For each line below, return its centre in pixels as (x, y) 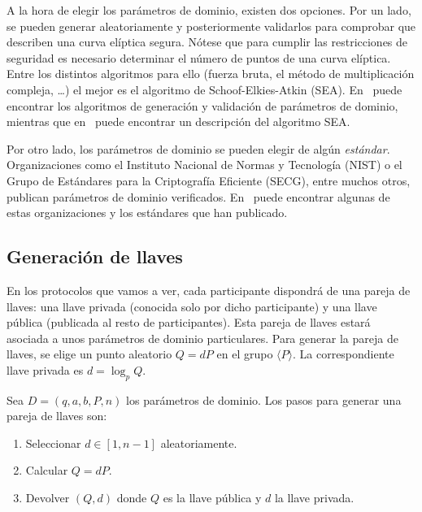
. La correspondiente (343, 354)
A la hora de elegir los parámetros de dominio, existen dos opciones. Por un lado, (209, 10)
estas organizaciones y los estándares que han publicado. (147, 213)
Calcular (47, 470)
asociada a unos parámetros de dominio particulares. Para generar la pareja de (202, 338)
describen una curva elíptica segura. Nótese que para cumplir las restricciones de (207, 42)
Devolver (48, 498)
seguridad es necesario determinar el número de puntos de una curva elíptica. (199, 57)
